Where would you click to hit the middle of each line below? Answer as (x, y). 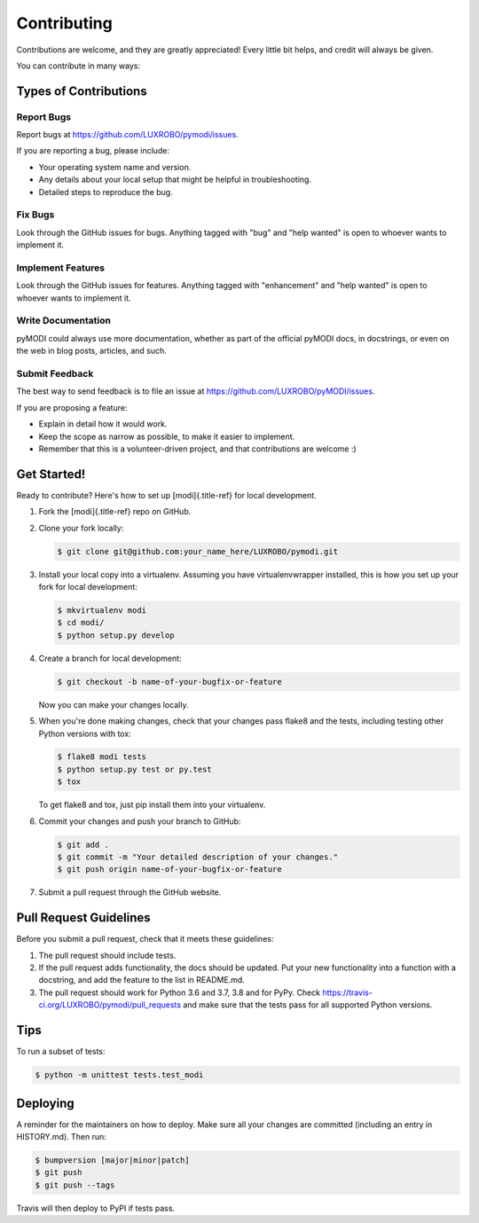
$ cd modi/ (81, 623)
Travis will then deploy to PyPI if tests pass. (96, 1208)
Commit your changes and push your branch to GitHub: (140, 821)
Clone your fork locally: (81, 528)
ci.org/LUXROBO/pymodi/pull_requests (110, 1005)
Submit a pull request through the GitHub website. (130, 892)
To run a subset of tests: (61, 1052)
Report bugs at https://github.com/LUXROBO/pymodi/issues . (127, 135)
